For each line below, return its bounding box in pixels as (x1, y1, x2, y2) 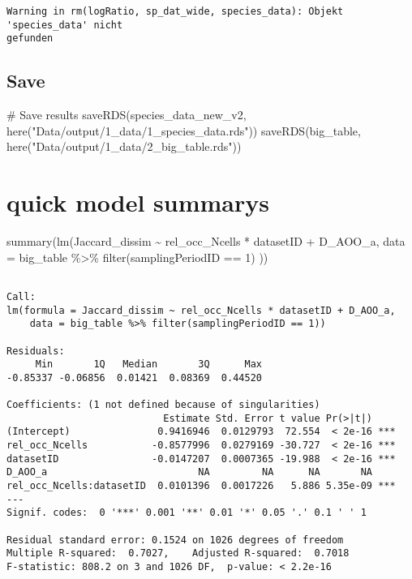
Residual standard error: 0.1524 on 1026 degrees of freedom (6, 534, 344, 546)
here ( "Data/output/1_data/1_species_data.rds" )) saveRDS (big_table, (6, 122, 361, 139)
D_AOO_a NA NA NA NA (6, 466, 373, 478)
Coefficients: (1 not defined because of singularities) (6, 399, 320, 411)
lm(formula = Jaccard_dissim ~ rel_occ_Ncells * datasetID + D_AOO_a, (6, 304, 396, 316)
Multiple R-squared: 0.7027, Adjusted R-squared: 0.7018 (6, 547, 350, 560)
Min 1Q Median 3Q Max (35, 358, 262, 371)
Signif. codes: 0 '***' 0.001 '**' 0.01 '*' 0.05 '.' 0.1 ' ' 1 (6, 507, 367, 519)
